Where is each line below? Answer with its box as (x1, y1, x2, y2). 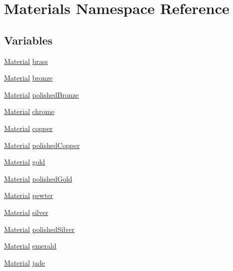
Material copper (4, 122, 53, 133)
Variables (4, 32, 53, 47)
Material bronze (4, 72, 52, 83)
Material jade (4, 257, 45, 267)
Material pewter (4, 190, 53, 200)
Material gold (4, 156, 45, 167)
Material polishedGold (4, 173, 72, 183)
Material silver (4, 206, 48, 217)
